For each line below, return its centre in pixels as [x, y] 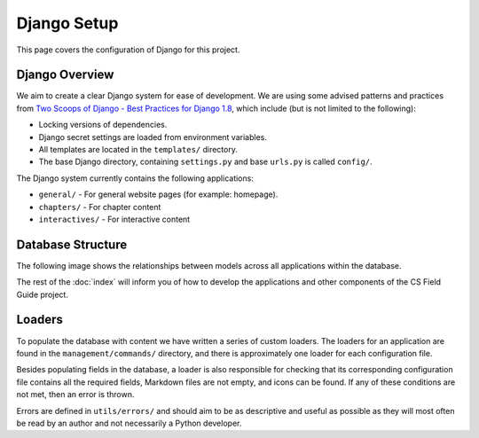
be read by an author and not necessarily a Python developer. [129, 423]
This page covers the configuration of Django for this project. [128, 50]
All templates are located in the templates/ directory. [138, 150]
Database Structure [72, 244]
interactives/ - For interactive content [114, 219]
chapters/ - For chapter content [100, 207]
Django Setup [67, 23]
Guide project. [42, 294]
